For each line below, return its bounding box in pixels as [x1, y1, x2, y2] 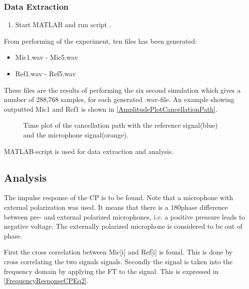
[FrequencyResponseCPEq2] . [4, 275, 89, 286]
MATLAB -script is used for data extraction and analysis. [4, 146, 174, 156]
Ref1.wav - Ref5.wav [15, 68, 76, 78]
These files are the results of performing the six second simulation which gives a [4, 85, 241, 95]
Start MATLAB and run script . [15, 19, 111, 30]
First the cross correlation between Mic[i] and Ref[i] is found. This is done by [4, 247, 233, 257]
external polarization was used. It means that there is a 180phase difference [4, 202, 228, 212]
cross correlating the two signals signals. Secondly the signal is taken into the [4, 256, 233, 266]
